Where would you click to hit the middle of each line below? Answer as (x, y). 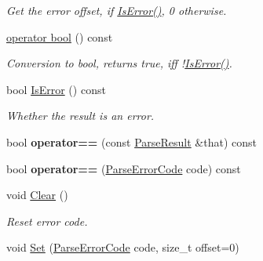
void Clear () (37, 195)
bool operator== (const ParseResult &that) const (131, 141)
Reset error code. (47, 221)
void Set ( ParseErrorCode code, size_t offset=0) (123, 247)
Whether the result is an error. (80, 116)
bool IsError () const (56, 89)
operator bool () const (60, 36)
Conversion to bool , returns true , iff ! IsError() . (119, 63)
